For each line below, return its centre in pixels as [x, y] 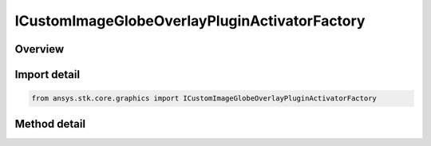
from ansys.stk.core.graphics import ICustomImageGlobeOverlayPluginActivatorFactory [204, 99]
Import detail [47, 75]
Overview [40, 49]
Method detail [50, 124]
